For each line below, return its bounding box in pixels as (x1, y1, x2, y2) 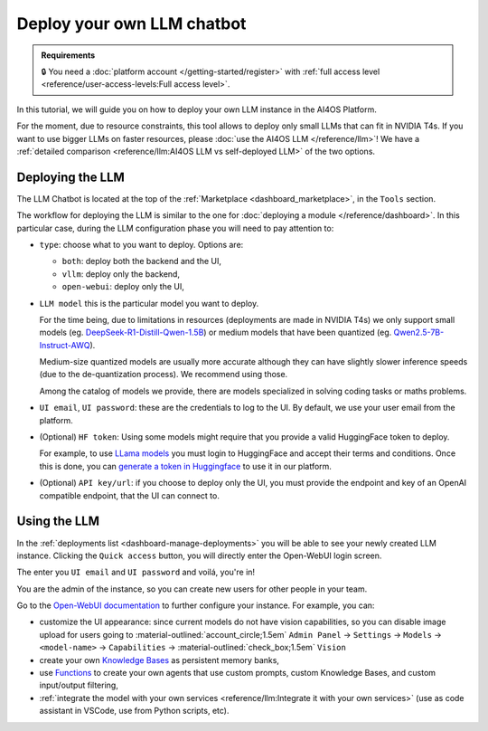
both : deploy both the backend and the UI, (61, 256, 221, 267)
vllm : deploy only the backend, (61, 268, 181, 280)
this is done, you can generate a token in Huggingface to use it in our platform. (39, 460, 332, 471)
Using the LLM (16, 514, 99, 529)
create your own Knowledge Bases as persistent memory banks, (39, 654, 280, 665)
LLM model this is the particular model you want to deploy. (39, 298, 259, 309)
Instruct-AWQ (39, 339, 90, 350)
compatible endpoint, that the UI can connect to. (39, 489, 221, 501)
